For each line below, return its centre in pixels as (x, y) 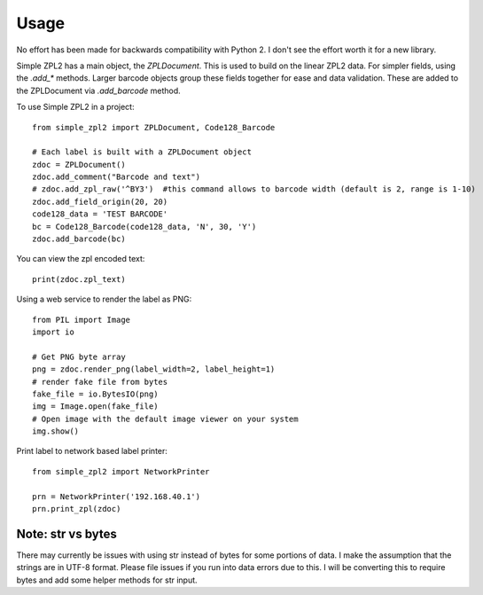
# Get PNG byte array (79, 356)
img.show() (56, 431)
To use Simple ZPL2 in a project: (75, 107)
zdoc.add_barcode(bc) (79, 239)
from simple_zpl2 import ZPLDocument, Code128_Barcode (154, 127)
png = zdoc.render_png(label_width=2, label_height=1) (154, 369)
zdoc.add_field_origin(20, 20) (100, 201)
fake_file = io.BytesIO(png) (95, 394)
